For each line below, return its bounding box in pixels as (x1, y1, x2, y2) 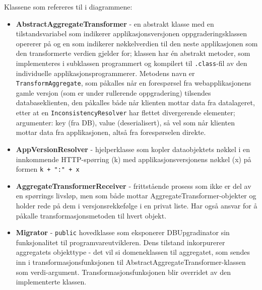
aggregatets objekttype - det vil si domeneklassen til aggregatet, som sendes (16, 247, 250, 257)
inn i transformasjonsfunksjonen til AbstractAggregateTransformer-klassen (16, 256, 246, 267)
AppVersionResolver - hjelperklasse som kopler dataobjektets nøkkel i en (16, 143, 250, 154)
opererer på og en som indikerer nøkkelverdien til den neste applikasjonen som (16, 38, 258, 48)
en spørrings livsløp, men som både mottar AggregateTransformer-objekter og (16, 190, 256, 201)
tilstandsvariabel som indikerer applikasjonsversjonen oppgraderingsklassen (16, 28, 247, 39)
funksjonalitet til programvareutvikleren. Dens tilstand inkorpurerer (16, 237, 225, 247)
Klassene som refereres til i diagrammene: (4, 2, 133, 12)
